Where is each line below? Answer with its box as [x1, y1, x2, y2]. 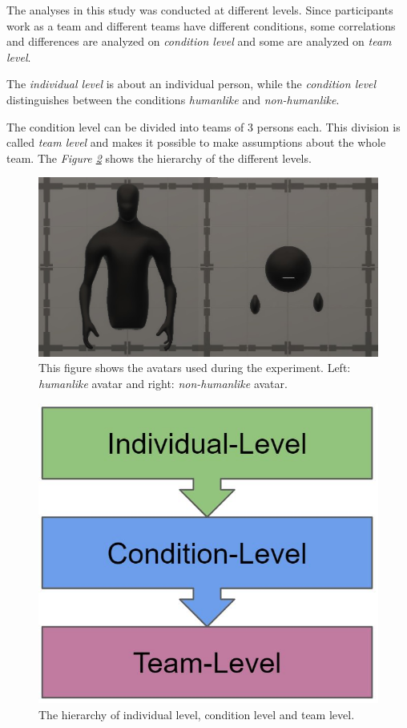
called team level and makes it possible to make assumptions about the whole [6, 134, 386, 151]
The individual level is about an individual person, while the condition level [6, 75, 377, 92]
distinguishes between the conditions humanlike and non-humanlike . [6, 91, 340, 107]
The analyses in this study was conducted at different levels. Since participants [6, 2, 393, 18]
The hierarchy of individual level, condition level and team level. [38, 706, 355, 722]
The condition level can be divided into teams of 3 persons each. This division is [6, 118, 401, 135]
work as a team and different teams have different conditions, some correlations [6, 17, 396, 34]
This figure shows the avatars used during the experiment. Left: [38, 359, 351, 376]
